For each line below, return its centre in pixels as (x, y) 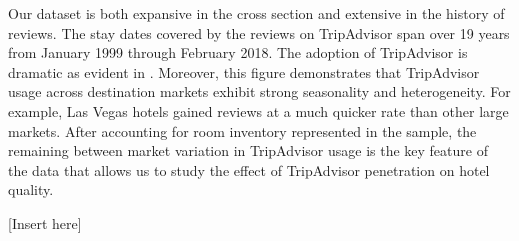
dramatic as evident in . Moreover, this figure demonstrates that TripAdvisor (244, 71)
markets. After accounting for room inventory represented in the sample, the (242, 130)
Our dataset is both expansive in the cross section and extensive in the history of (256, 13)
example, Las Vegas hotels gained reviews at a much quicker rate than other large (258, 110)
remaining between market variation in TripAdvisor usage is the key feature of (248, 150)
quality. (31, 189)
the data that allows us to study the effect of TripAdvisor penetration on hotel (249, 169)
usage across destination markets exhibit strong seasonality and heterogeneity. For (259, 91)
